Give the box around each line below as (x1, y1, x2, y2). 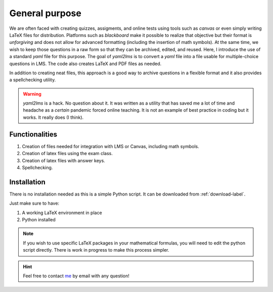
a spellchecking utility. (9, 77, 56, 83)
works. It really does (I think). (23, 114, 84, 120)
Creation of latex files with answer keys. (22, 157, 106, 164)
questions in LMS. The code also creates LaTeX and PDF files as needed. (9, 61, 162, 67)
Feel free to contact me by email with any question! (23, 273, 130, 279)
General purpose (9, 8, 82, 19)
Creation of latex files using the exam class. (22, 151, 113, 157)
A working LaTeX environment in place (22, 210, 102, 216)
